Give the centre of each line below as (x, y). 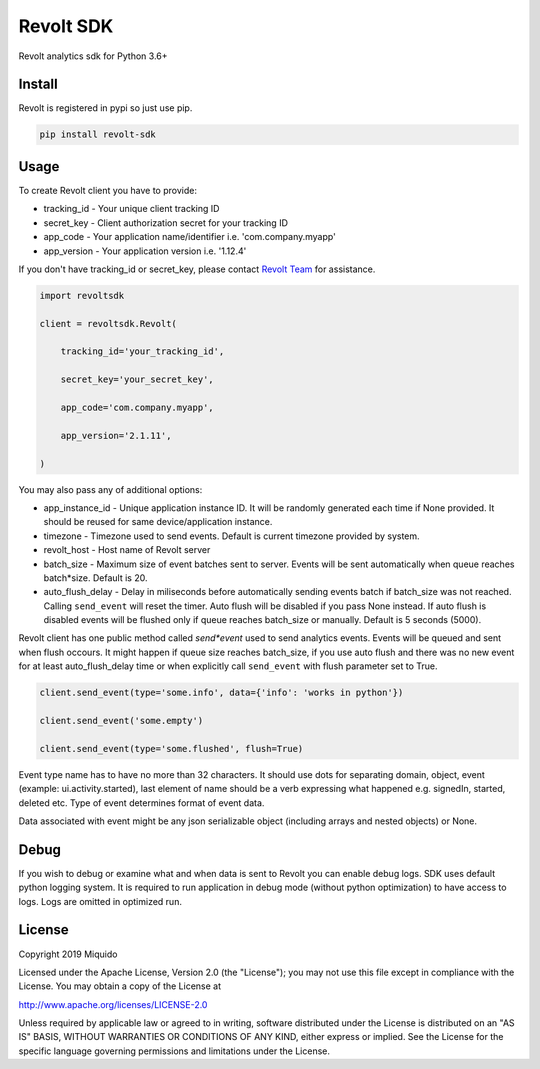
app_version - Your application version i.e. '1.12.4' (145, 251)
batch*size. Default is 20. (95, 577)
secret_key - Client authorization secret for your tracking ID (166, 222)
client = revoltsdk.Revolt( (108, 323)
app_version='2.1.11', (116, 435)
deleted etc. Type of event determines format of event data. (141, 802)
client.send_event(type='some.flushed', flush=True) (171, 748)
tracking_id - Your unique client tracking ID (131, 209)
